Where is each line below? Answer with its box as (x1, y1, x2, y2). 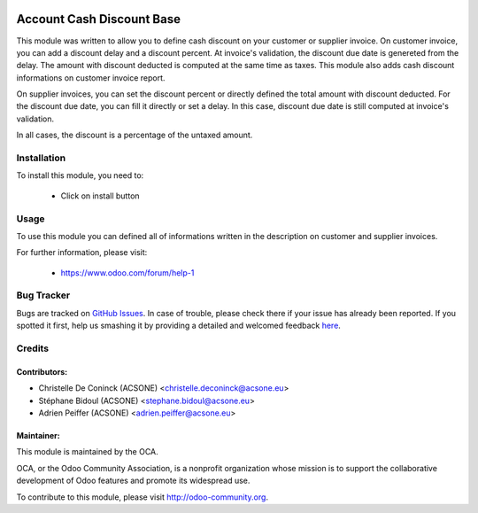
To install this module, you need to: (16, 170, 144, 181)
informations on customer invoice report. (16, 72, 166, 83)
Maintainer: (16, 430, 61, 440)
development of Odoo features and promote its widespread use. (16, 475, 251, 486)
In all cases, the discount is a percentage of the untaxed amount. (16, 129, 253, 141)
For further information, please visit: (16, 247, 148, 258)
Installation (16, 152, 66, 164)
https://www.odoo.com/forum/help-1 (60, 267, 195, 278)
